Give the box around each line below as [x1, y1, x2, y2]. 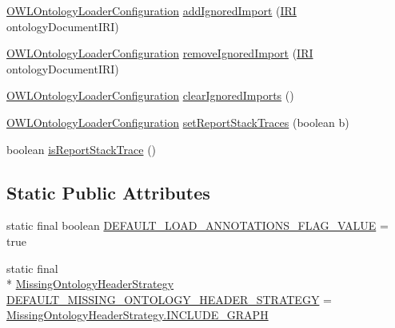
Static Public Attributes [6, 180, 210, 204]
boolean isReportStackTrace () [6, 140, 157, 157]
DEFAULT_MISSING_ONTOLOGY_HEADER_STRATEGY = [6, 290, 332, 307]
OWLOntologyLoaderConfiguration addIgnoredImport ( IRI [6, 2, 297, 18]
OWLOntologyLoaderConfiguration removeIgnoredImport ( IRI [6, 45, 313, 61]
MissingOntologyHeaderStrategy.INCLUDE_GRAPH [6, 306, 269, 323]
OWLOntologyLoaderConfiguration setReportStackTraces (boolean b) [6, 113, 349, 130]
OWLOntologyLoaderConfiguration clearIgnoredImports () [6, 87, 294, 104]
